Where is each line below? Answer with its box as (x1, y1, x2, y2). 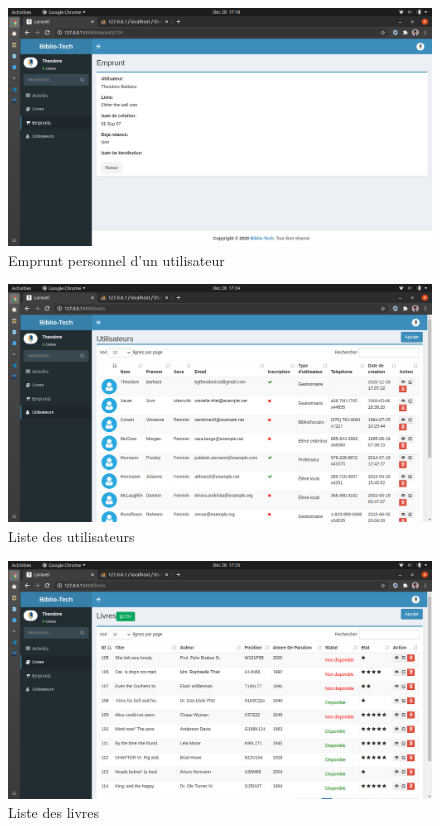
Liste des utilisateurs (8, 525, 135, 546)
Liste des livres (8, 802, 100, 823)
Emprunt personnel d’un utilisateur (8, 249, 225, 270)
